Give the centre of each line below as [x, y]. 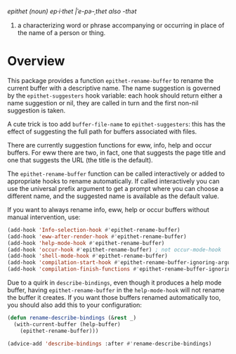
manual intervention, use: [44, 217]
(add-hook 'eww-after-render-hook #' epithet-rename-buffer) [97, 236]
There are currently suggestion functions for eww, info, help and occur [110, 145]
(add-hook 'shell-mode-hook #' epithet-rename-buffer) [88, 256]
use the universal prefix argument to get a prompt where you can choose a [116, 188]
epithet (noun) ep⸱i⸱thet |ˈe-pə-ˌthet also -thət [72, 11]
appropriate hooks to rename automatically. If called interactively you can [113, 181]
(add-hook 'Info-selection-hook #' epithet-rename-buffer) [94, 230]
